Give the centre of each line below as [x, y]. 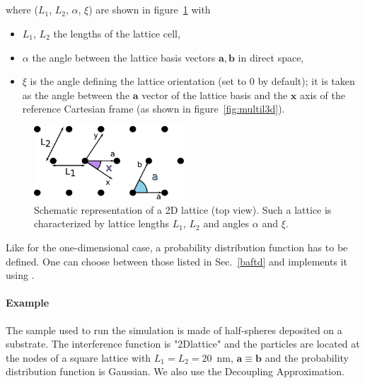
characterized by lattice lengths [102, 223]
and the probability [307, 357]
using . [20, 275]
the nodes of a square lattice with [79, 357]
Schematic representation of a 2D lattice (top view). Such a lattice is [183, 209]
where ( [22, 10]
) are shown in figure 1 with [150, 10]
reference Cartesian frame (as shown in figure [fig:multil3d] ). [153, 109]
